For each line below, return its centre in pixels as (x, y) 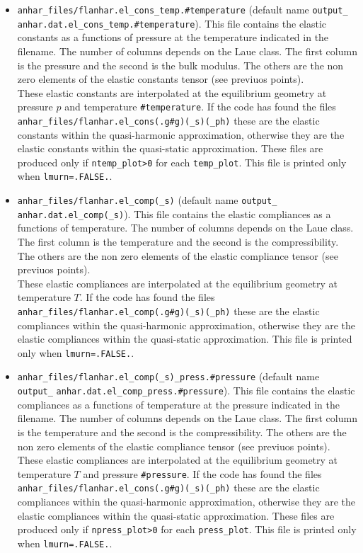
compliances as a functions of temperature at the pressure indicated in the (178, 404)
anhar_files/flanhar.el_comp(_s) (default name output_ (147, 200)
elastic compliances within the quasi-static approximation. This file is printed (185, 339)
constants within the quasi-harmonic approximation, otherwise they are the (181, 134)
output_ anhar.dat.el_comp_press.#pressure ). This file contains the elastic (186, 390)
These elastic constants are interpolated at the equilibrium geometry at (172, 92)
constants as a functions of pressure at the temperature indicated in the (173, 37)
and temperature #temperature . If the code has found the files (200, 107)
